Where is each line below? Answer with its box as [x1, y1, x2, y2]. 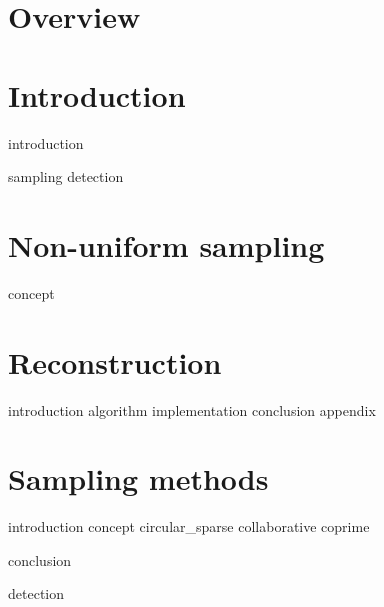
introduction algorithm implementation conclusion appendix [8, 399, 376, 420]
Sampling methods [8, 458, 269, 499]
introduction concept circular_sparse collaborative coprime [8, 516, 370, 537]
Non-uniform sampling [8, 224, 325, 265]
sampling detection [8, 166, 124, 187]
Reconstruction [8, 341, 222, 382]
